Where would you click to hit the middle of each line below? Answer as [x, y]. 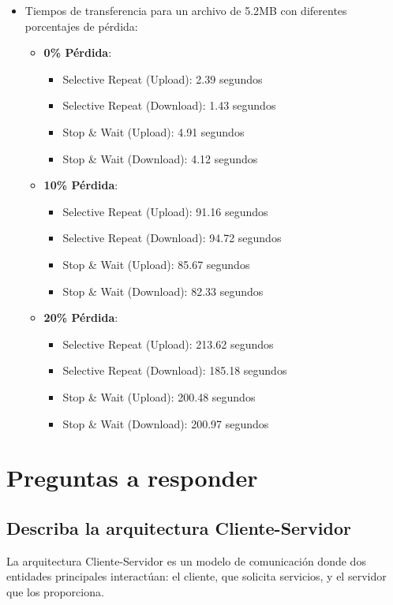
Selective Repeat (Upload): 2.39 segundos [163, 78]
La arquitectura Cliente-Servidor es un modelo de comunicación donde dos [186, 560]
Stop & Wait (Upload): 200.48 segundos [159, 396]
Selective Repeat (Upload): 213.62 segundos [168, 344]
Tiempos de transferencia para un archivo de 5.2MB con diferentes [186, 10]
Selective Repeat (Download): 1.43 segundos [169, 105]
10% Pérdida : [81, 185]
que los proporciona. [55, 591]
